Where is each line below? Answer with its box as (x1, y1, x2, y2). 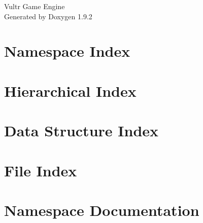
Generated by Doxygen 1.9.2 (4, 11, 92, 21)
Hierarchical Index (4, 80, 137, 101)
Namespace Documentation (4, 199, 199, 220)
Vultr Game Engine (4, 1, 65, 11)
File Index (4, 160, 77, 180)
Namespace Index (4, 41, 130, 61)
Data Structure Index (4, 120, 159, 141)
